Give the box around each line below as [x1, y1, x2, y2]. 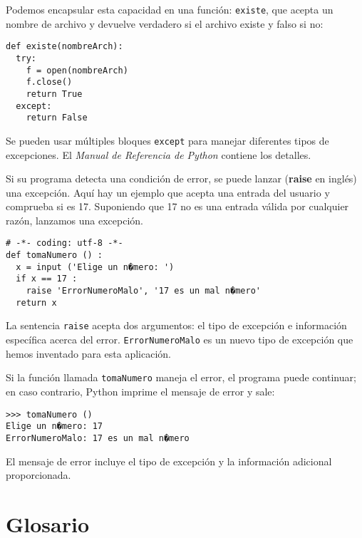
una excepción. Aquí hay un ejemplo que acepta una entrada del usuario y [6, 185, 330, 200]
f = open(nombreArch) [26, 65, 128, 76]
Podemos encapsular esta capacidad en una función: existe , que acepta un [6, 2, 333, 16]
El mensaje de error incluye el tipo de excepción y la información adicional [6, 453, 332, 468]
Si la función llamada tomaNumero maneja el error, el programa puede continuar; [6, 370, 356, 385]
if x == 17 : [16, 274, 78, 284]
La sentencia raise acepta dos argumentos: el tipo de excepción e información [6, 318, 347, 333]
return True [26, 88, 83, 99]
